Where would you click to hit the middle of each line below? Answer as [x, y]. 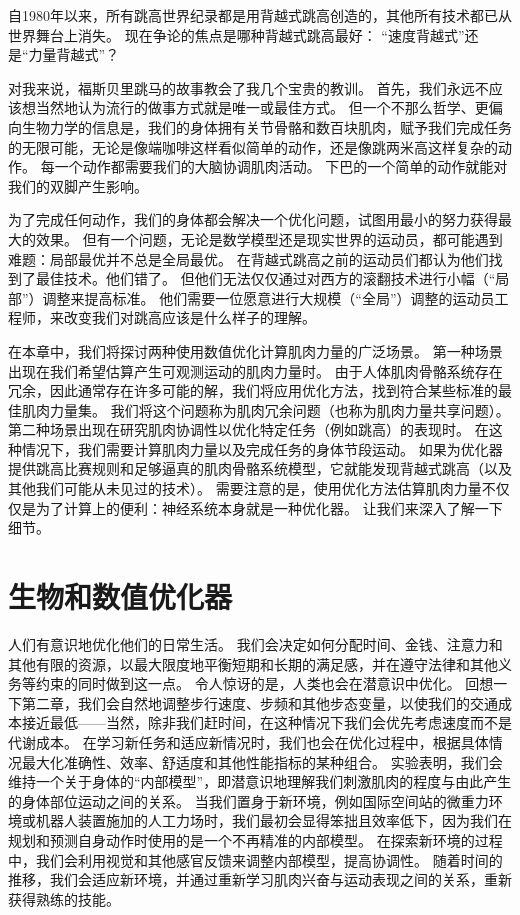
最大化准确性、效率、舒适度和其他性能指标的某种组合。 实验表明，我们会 [262, 761]
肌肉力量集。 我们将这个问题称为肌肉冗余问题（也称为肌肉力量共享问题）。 [265, 409]
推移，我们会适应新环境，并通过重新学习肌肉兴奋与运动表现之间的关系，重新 [260, 879]
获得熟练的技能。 [64, 898]
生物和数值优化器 [120, 596]
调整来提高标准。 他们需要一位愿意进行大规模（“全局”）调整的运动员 [268, 297]
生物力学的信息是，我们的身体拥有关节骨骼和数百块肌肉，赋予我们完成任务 [266, 126]
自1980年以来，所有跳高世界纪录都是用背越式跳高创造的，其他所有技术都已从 [260, 15]
